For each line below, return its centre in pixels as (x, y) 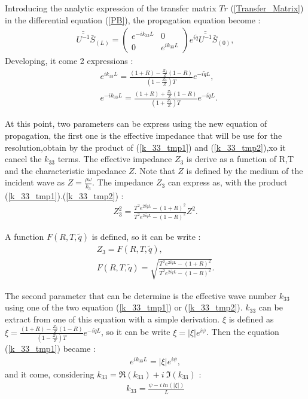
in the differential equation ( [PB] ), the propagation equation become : (133, 19)
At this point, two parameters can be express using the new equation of (136, 124)
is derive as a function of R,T (240, 159)
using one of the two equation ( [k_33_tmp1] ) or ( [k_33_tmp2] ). (124, 307)
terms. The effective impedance (115, 159)
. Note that (155, 170)
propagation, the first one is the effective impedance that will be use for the (144, 135)
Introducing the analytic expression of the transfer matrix (111, 8)
